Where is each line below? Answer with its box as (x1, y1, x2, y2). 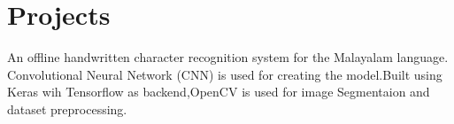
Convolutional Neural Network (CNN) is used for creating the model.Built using (7, 65, 442, 83)
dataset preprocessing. (7, 99, 127, 118)
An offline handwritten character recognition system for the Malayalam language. (7, 48, 449, 66)
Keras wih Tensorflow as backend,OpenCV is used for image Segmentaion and (7, 82, 430, 101)
